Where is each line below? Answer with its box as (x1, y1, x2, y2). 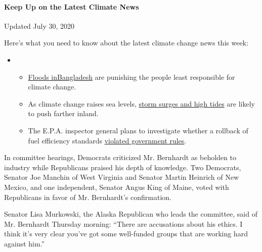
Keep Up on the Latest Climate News (4, 1, 139, 12)
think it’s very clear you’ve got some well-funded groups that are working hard (4, 228, 248, 239)
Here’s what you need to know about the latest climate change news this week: (4, 37, 248, 48)
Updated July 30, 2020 (4, 20, 75, 31)
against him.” (4, 238, 45, 248)
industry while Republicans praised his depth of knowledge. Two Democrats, (4, 162, 241, 172)
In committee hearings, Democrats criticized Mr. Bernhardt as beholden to (4, 152, 236, 163)
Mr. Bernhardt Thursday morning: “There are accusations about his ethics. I (4, 218, 243, 229)
